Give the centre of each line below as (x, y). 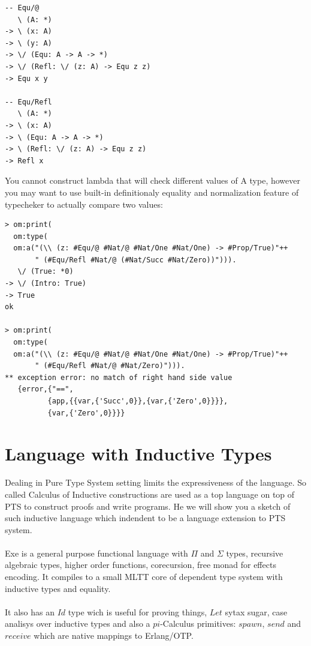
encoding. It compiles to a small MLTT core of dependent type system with (144, 577)
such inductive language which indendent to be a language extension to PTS (145, 518)
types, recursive (255, 553)
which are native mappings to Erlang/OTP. (114, 635)
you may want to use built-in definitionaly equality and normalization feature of (152, 192)
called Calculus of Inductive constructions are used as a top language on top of (150, 494)
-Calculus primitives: (198, 623)
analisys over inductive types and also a (78, 623)
